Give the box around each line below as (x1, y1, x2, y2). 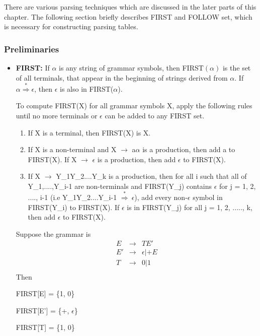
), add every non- (134, 192, 188, 203)
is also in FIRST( (59, 83, 114, 94)
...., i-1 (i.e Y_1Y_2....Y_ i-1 (28, 192, 117, 203)
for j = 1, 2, (219, 180, 256, 191)
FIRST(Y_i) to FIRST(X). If (28, 201, 120, 212)
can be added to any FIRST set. (105, 110, 205, 120)
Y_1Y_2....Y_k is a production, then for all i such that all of (56, 171, 247, 181)
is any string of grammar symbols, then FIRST (59, 62, 204, 73)
